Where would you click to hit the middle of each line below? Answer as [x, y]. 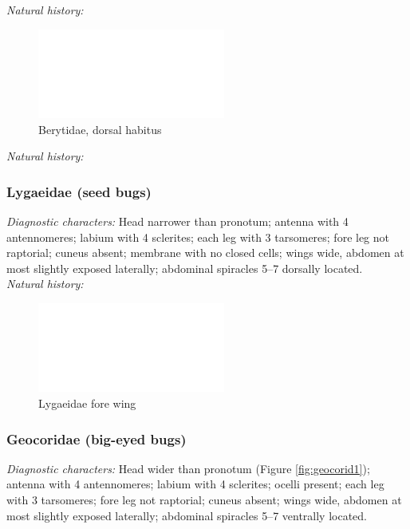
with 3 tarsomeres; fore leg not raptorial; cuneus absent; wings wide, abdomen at [204, 499]
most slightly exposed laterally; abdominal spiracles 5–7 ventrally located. [187, 515]
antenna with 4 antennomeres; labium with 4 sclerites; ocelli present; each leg [195, 484]
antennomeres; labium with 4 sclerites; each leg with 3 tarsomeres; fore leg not [198, 237]
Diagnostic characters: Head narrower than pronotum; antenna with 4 [177, 221]
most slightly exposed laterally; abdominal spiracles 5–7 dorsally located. [185, 268]
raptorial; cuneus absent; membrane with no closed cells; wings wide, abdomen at [205, 253]
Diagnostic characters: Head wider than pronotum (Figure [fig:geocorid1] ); [188, 468]
